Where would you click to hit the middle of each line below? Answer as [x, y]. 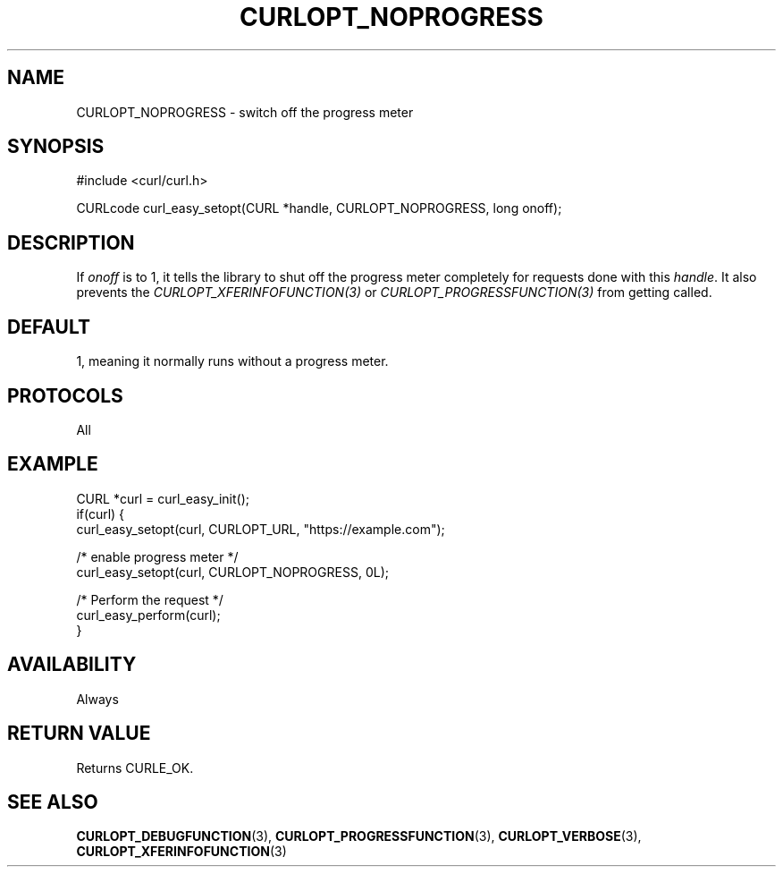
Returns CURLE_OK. [135, 768]
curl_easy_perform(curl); [148, 615]
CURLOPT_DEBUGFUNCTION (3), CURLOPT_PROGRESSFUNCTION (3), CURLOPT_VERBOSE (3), [359, 836]
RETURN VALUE [79, 734]
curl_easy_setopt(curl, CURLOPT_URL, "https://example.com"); [261, 529]
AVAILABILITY [72, 665]
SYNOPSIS [56, 147]
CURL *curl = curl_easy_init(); [163, 498]
